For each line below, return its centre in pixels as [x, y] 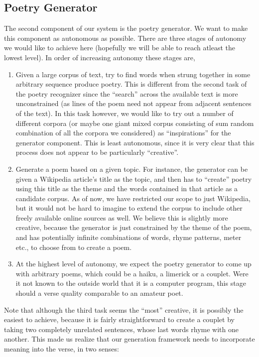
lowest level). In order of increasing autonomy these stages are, [100, 57]
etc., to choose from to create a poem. [74, 247]
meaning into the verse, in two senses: [62, 349]
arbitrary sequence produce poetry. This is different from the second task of [131, 84]
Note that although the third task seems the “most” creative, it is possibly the [124, 309]
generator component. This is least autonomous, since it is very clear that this [135, 142]
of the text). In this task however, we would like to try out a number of [125, 113]
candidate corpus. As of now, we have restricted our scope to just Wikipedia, [133, 198]
